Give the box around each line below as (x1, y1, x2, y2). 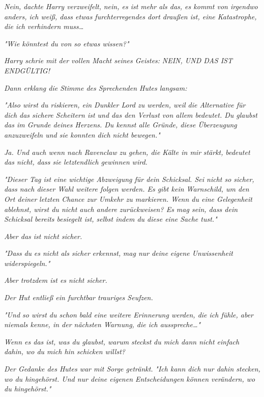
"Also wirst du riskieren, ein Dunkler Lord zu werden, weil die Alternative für (4, 99, 246, 110)
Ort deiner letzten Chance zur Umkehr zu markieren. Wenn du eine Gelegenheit (4, 193, 252, 204)
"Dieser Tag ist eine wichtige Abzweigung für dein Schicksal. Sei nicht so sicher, (4, 173, 254, 184)
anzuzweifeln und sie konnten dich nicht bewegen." (4, 129, 160, 140)
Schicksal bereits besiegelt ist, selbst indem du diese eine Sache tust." (4, 214, 217, 224)
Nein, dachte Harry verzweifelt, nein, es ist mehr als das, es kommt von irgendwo (4, 1, 258, 11)
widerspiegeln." (4, 257, 50, 268)
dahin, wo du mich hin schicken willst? (4, 346, 125, 357)
